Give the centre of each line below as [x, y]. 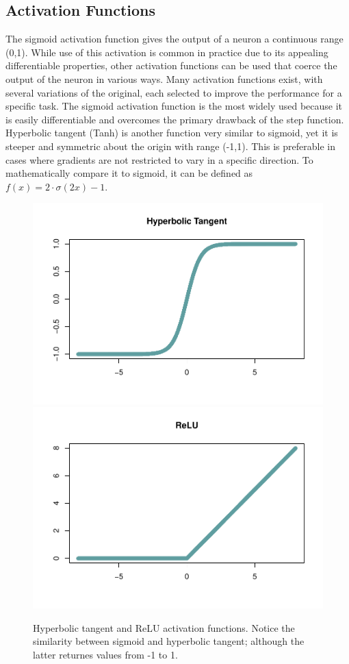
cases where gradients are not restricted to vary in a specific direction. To [159, 159]
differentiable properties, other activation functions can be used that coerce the [171, 65]
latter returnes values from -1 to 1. [105, 654]
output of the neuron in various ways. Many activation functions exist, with [164, 78]
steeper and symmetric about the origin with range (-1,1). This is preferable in [170, 146]
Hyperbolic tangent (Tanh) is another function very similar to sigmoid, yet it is [172, 133]
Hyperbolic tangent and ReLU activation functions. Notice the [164, 627]
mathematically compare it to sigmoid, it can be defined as [129, 173]
